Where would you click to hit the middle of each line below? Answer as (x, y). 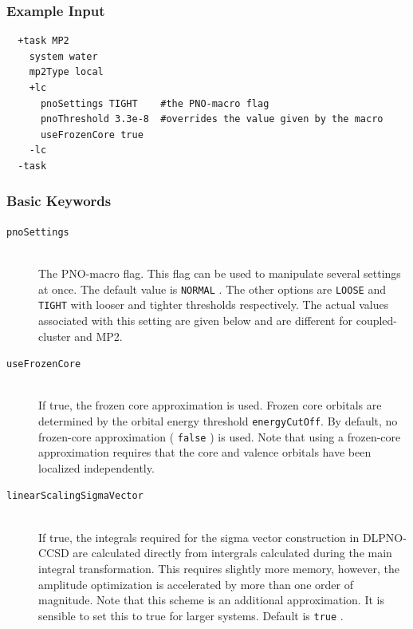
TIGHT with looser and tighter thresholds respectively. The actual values (214, 305)
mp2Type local (66, 72)
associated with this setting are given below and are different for (196, 320)
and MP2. (98, 336)
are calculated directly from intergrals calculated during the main (232, 553)
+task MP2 (43, 41)
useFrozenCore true (92, 135)
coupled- (377, 320)
